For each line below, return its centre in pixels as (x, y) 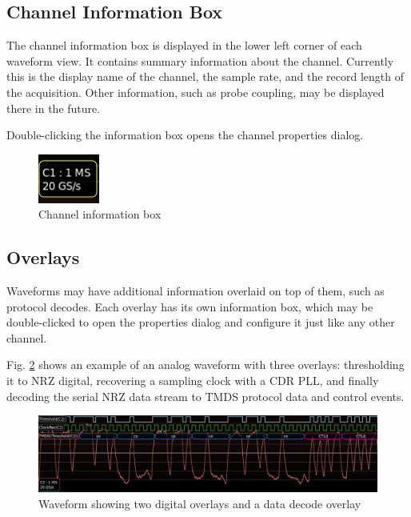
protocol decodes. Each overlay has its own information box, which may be (190, 306)
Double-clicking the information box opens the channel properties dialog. (185, 135)
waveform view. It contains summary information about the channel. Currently (200, 60)
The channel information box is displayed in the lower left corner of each (184, 45)
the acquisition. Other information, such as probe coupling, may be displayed (196, 92)
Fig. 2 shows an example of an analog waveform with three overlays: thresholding (205, 365)
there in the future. (54, 108)
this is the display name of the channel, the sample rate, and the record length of (205, 76)
